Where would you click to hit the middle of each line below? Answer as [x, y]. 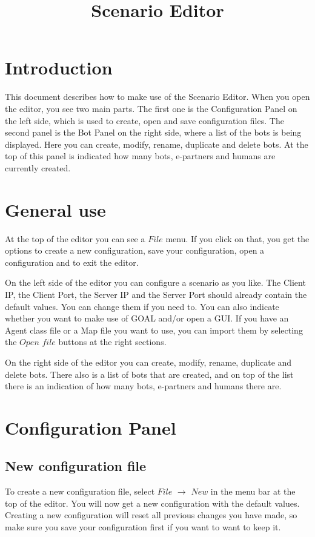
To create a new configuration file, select [80, 491]
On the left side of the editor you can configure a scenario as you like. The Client [155, 282]
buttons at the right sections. [112, 342]
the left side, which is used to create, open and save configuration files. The [144, 120]
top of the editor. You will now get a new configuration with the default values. [152, 503]
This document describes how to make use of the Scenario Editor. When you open [157, 97]
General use [55, 209]
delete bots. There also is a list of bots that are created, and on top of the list [149, 374]
